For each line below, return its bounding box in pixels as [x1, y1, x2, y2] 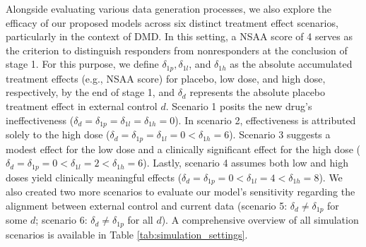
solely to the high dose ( [6, 127, 110, 142]
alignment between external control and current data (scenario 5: [6, 198, 288, 212]
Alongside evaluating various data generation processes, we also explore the [6, 1, 332, 16]
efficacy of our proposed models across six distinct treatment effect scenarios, [6, 15, 338, 30]
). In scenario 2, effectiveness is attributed [175, 112, 356, 127]
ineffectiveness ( [6, 112, 74, 127]
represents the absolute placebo [189, 85, 326, 100]
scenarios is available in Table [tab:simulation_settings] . [6, 227, 248, 241]
